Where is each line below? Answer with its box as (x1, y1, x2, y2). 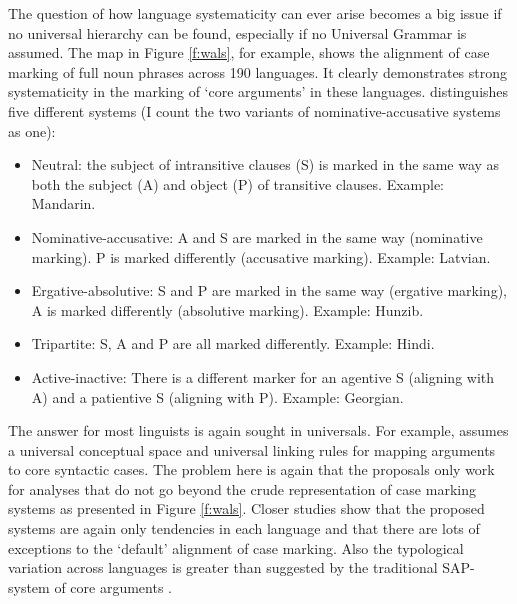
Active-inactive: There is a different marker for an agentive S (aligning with (31, 366, 495, 387)
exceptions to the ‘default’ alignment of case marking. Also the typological (8, 537, 464, 558)
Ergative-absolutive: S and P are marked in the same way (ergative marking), (31, 280, 507, 301)
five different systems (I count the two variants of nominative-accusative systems (8, 100, 501, 121)
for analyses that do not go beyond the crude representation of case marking (8, 478, 476, 499)
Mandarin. (31, 193, 96, 214)
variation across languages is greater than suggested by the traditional (8, 557, 438, 578)
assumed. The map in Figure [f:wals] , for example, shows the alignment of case (8, 42, 490, 63)
